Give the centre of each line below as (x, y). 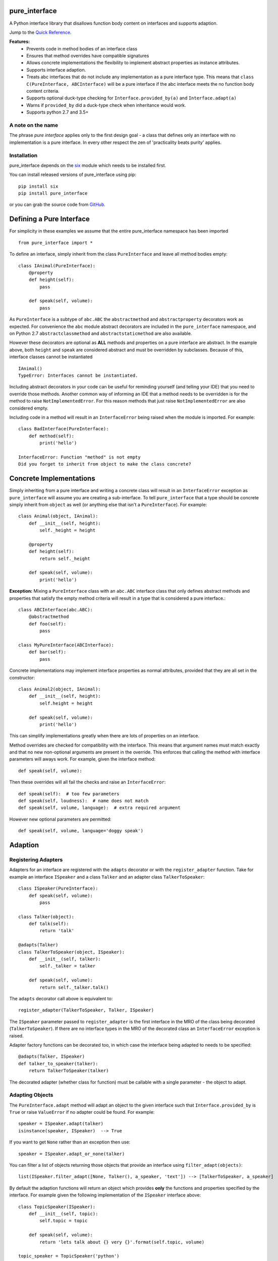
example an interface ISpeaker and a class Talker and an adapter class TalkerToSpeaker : (107, 877)
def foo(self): (47, 624)
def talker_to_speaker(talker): (58, 1064)
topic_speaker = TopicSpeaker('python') (69, 1256)
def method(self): (51, 436)
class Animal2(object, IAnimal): (60, 689)
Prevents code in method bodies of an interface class (82, 48)
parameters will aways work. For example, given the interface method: (82, 759)
